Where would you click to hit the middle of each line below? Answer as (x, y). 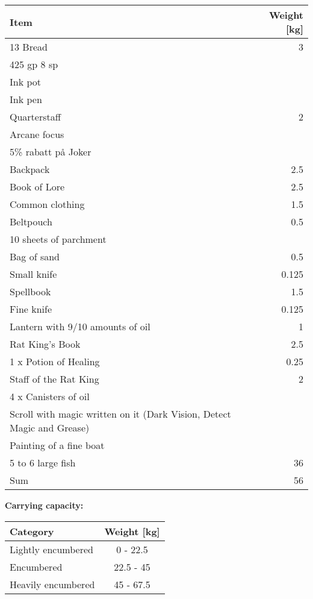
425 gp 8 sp (34, 64)
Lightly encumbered (51, 549)
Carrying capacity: (44, 505)
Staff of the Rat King (54, 379)
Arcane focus (37, 134)
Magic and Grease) (50, 428)
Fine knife (31, 309)
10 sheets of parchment (58, 239)
